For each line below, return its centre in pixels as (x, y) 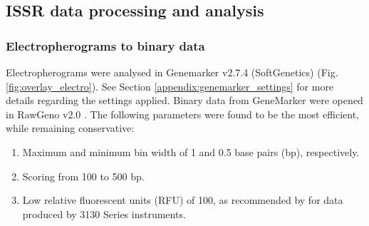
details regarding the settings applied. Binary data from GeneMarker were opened (184, 100)
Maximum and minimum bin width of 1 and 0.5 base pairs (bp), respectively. (191, 151)
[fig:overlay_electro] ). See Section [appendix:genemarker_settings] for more (170, 86)
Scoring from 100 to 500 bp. (83, 176)
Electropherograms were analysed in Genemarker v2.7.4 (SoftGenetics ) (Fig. (172, 72)
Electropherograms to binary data (105, 45)
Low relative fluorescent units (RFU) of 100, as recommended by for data (183, 200)
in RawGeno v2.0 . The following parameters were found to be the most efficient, (182, 114)
